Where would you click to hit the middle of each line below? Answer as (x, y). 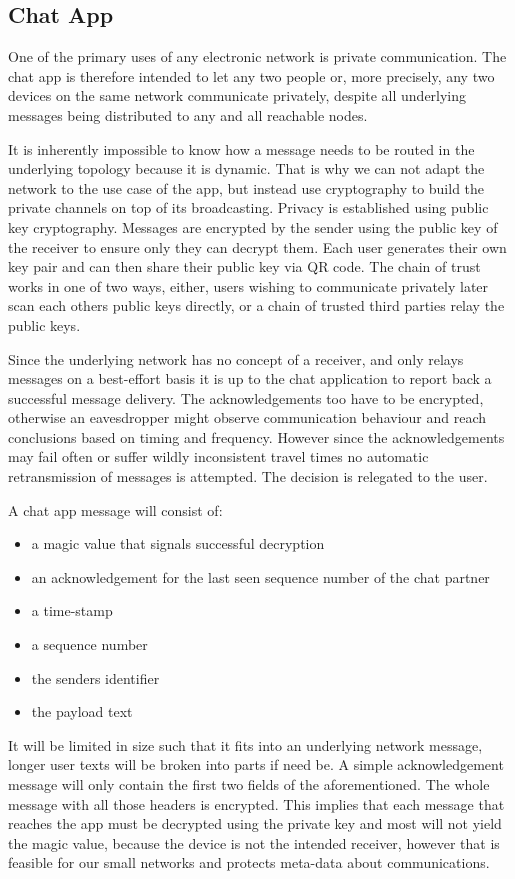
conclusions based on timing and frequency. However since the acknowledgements (256, 436)
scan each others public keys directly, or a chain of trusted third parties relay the (256, 305)
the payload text (82, 711)
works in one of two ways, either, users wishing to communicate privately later (248, 285)
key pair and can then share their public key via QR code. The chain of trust (244, 266)
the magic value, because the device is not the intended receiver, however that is (254, 842)
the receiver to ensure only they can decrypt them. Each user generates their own (257, 246)
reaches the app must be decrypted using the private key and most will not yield (255, 823)
